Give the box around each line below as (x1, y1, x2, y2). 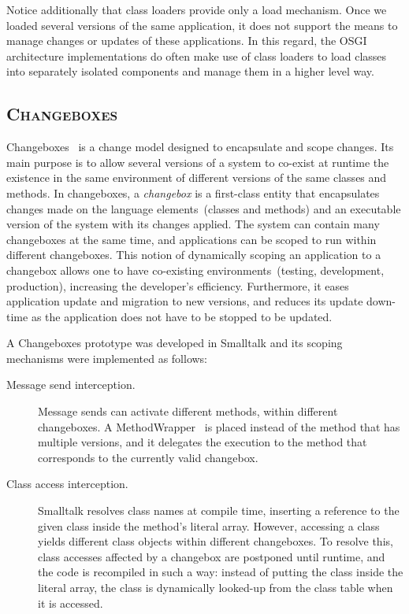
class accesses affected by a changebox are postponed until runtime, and (38, 548, 385, 564)
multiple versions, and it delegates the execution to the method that (38, 434, 367, 450)
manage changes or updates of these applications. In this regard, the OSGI (6, 32, 367, 49)
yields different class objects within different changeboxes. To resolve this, (38, 533, 393, 549)
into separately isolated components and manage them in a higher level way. (6, 63, 374, 80)
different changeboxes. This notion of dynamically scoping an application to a (6, 246, 381, 263)
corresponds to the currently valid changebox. (38, 449, 258, 465)
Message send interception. (6, 376, 136, 393)
